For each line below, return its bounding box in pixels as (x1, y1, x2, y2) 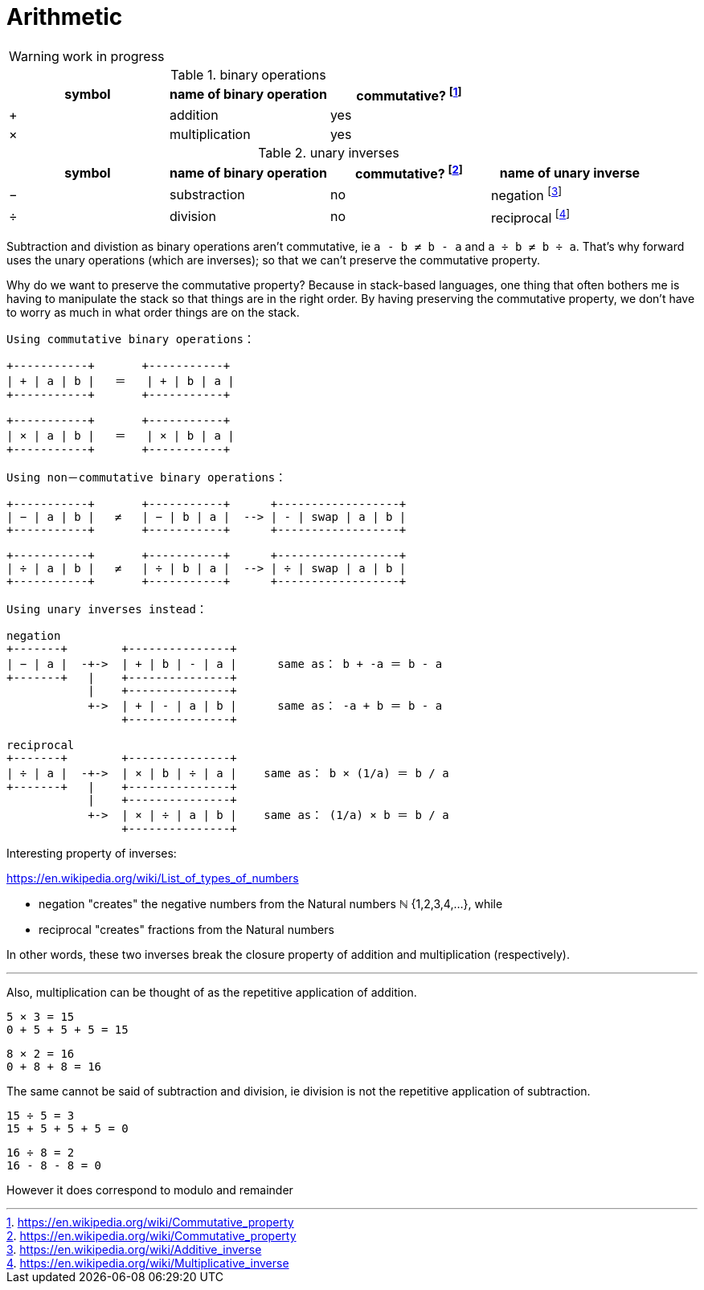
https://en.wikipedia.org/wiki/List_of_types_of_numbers (6, 871, 299, 886)
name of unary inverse (499, 164, 641, 181)
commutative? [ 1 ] (356, 84, 462, 104)
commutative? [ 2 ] (355, 163, 463, 182)
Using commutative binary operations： (6, 333, 256, 346)
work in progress (62, 47, 165, 64)
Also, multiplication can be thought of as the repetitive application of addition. (6, 985, 417, 1000)
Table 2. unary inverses (258, 145, 399, 162)
